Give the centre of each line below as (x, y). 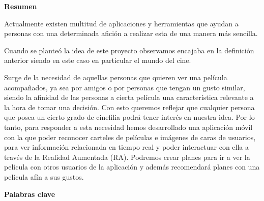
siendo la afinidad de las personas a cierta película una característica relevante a (129, 97)
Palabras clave (30, 194)
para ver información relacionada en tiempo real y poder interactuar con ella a (126, 147)
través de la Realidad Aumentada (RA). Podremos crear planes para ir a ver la (127, 157)
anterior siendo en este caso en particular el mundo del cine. (98, 60)
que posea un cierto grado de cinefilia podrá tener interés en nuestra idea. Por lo (129, 117)
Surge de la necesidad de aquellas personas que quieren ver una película (116, 77)
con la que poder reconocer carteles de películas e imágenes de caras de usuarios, (130, 137)
